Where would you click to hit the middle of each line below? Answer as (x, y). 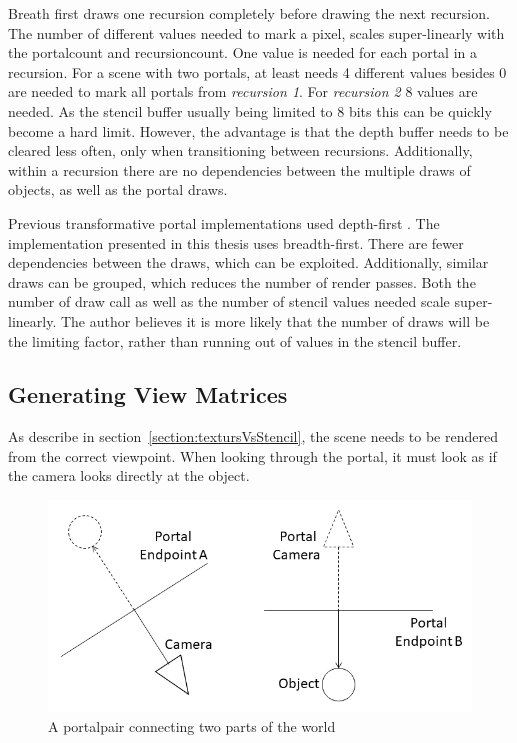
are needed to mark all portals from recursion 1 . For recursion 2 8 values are (243, 91)
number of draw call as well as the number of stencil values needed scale (229, 301)
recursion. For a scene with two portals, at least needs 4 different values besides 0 (257, 71)
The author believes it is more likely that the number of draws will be (275, 320)
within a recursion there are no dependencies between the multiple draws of (239, 169)
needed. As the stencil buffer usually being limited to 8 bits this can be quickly (250, 110)
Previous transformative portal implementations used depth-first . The (224, 222)
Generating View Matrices (148, 394)
